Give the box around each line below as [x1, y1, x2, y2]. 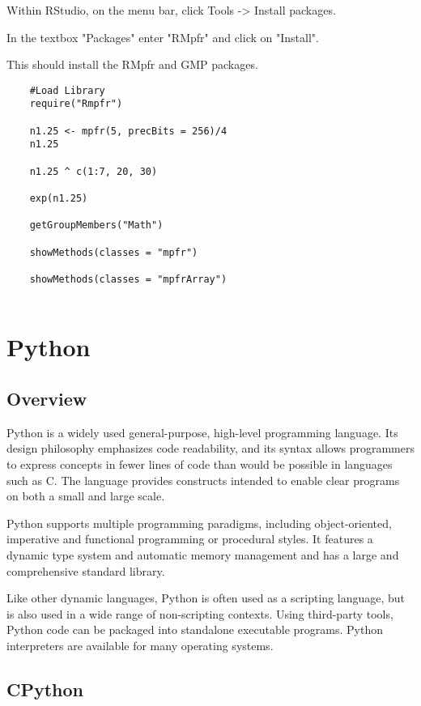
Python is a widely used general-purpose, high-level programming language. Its [6, 423, 398, 440]
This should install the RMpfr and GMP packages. [6, 56, 258, 73]
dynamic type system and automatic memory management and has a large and [6, 547, 399, 564]
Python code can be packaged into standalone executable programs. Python [6, 621, 383, 638]
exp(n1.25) [29, 193, 88, 205]
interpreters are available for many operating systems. [6, 636, 274, 653]
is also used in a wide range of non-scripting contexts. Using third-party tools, [6, 605, 393, 622]
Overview [6, 386, 87, 411]
